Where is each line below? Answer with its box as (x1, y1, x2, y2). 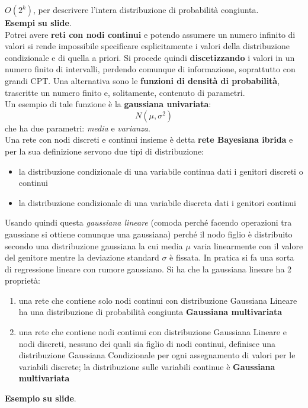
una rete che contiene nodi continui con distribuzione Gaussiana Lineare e (18, 326, 287, 338)
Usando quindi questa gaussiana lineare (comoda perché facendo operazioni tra (5, 216, 292, 229)
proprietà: (5, 274, 40, 287)
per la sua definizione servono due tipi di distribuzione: (5, 144, 204, 157)
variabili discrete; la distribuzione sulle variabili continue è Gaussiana (18, 360, 275, 372)
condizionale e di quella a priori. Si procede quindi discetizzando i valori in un (5, 51, 295, 63)
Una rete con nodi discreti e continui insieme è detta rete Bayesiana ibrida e (5, 133, 293, 146)
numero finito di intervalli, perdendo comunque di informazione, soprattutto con (5, 63, 296, 75)
